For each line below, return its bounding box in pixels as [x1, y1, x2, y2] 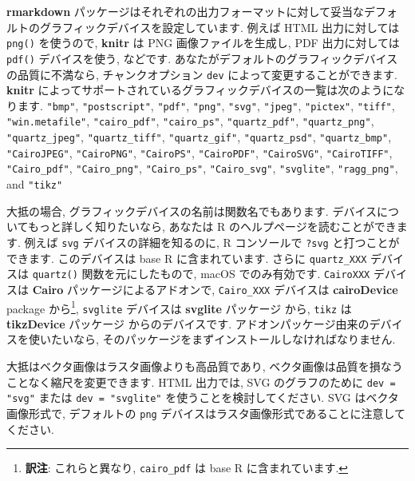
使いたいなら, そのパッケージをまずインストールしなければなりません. [28, 331, 396, 348]
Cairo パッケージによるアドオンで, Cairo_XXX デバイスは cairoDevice [32, 280, 398, 297]
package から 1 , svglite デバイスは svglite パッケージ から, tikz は [6, 297, 352, 316]
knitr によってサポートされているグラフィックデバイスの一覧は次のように [6, 81, 394, 98]
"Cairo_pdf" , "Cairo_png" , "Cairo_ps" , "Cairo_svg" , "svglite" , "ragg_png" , [6, 160, 398, 177]
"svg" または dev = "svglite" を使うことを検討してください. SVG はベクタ [6, 389, 399, 406]
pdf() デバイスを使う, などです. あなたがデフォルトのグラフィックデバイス [6, 50, 398, 66]
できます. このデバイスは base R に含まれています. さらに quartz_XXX [6, 249, 367, 266]
